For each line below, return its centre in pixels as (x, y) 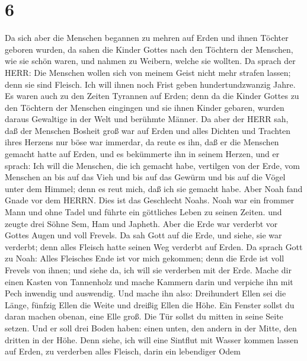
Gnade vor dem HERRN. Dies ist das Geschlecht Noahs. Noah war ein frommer (150, 200)
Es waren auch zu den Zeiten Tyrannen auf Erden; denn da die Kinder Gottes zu (152, 96)
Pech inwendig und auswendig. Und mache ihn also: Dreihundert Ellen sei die (145, 293)
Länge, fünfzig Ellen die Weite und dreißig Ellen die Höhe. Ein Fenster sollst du (150, 304)
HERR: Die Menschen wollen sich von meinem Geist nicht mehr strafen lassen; (148, 72)
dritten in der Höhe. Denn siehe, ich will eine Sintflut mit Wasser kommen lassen (152, 339)
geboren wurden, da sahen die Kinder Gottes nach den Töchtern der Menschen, (149, 49)
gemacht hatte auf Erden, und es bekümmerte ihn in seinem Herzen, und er (142, 154)
